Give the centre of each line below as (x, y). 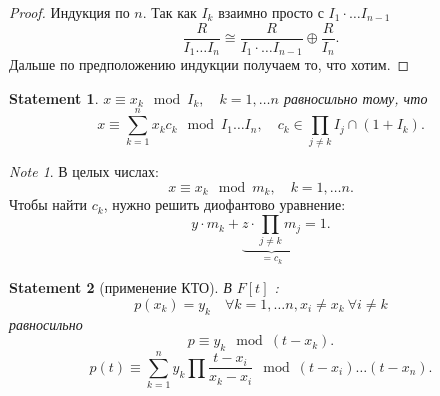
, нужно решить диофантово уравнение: (224, 204)
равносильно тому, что (355, 97)
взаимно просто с (271, 12)
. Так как (169, 12)
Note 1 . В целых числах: (84, 171)
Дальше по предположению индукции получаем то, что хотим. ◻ (209, 64)
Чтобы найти (48, 204)
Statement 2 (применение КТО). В (120, 287)
